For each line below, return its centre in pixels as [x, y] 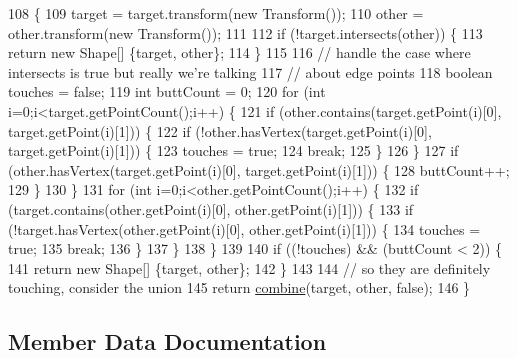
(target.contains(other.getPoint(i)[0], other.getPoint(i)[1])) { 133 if [211, 208]
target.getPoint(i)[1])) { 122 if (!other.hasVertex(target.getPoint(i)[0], [220, 130]
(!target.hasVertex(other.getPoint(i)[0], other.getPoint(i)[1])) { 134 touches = [244, 228]
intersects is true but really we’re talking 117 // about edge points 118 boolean [250, 71]
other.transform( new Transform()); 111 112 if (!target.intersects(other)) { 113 [245, 32]
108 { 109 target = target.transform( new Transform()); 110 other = [216, 13]
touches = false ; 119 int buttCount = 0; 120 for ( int [167, 91]
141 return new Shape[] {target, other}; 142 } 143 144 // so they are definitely [249, 267]
